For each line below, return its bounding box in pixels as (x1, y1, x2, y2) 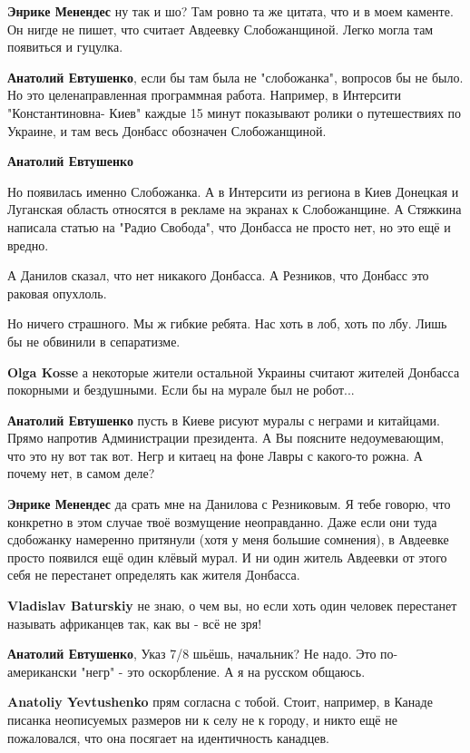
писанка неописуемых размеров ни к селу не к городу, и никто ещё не (7, 710, 397, 729)
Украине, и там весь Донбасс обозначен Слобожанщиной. (7, 121, 327, 140)
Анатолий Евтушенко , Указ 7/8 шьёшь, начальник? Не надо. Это (7, 644, 377, 663)
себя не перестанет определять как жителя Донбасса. (7, 565, 300, 584)
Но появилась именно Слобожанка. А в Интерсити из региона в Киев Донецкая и (7, 181, 459, 200)
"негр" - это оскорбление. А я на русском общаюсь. (81, 661, 366, 680)
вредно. (7, 235, 49, 254)
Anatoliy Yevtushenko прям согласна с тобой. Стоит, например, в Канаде (7, 692, 433, 711)
